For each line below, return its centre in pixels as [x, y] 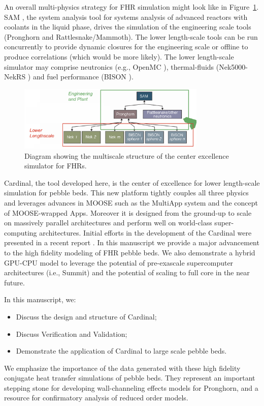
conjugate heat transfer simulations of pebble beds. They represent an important [130, 378]
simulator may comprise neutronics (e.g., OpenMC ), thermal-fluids [109, 66]
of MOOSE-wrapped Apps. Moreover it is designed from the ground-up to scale [128, 212]
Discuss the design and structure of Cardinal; [86, 316]
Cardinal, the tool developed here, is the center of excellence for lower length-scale [132, 182]
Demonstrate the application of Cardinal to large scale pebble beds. [121, 351]
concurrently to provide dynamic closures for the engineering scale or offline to [126, 47]
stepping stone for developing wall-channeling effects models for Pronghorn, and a [131, 387]
